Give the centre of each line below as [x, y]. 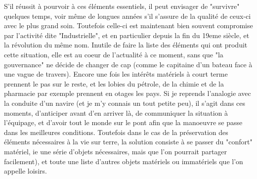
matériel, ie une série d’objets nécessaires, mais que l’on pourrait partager [116, 151]
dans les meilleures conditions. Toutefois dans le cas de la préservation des [116, 132]
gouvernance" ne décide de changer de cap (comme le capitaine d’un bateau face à [128, 64]
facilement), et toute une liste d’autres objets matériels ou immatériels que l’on [124, 161]
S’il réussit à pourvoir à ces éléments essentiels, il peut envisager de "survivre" [122, 6]
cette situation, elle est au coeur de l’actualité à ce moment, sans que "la [114, 54]
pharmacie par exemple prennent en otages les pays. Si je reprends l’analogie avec [128, 93]
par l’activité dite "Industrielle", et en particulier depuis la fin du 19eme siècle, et [127, 35]
